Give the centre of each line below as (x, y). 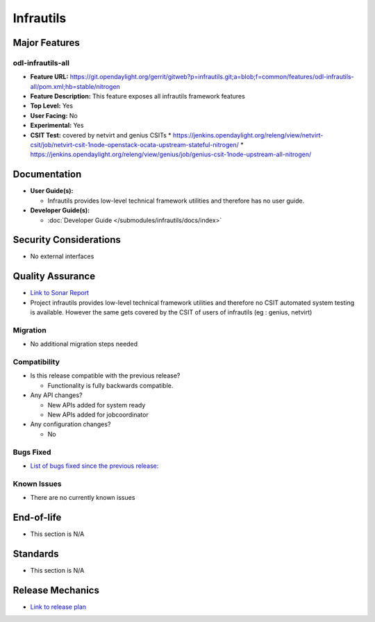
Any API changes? (56, 395)
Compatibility (36, 362)
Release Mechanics (56, 590)
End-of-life (37, 517)
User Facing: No (54, 115)
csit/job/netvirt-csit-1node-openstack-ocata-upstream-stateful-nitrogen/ (135, 145)
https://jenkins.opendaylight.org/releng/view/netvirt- (248, 135)
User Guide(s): (52, 191)
